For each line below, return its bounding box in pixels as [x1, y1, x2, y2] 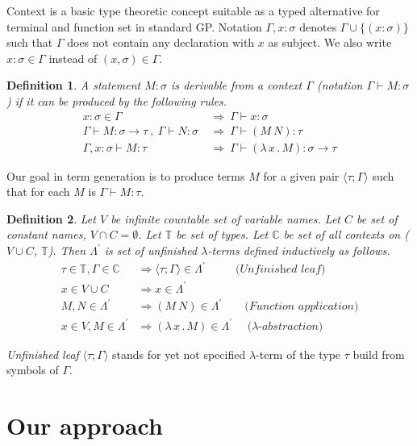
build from [352, 345, 405, 362]
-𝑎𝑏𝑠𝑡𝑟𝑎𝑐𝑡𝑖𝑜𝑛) [258, 320, 323, 332]
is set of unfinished [104, 242, 198, 259]
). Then [48, 242, 86, 259]
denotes [299, 18, 337, 35]
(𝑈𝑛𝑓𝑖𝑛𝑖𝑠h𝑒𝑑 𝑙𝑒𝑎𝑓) [236, 264, 326, 276]
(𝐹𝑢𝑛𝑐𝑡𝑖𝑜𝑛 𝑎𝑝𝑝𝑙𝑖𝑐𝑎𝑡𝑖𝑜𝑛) [244, 301, 359, 313]
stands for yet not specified [112, 345, 246, 362]
